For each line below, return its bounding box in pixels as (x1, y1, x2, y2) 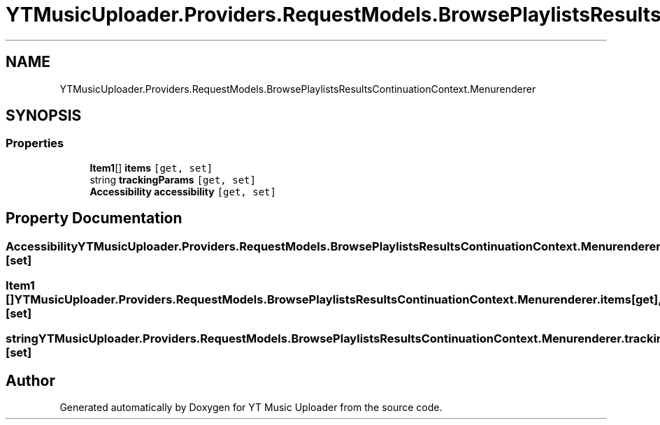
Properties (6, 136, 64, 151)
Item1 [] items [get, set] (89, 161, 213, 174)
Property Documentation (6, 209, 182, 228)
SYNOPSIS (6, 107, 82, 125)
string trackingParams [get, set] (89, 173, 256, 186)
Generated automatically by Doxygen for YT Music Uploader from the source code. (59, 401, 443, 414)
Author (6, 371, 55, 389)
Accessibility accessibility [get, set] (89, 185, 276, 197)
